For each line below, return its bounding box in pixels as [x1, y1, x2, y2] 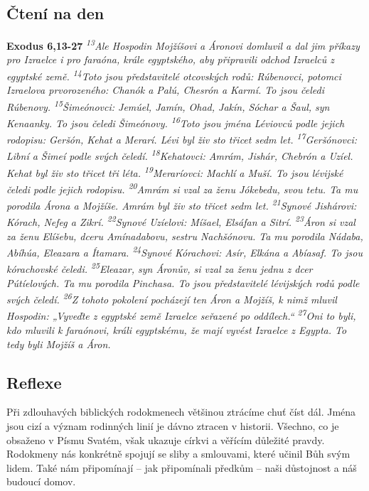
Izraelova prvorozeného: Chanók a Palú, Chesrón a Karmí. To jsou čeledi [6, 82, 325, 97]
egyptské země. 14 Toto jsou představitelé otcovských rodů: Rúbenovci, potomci [6, 67, 341, 83]
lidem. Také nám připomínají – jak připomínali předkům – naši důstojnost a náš [6, 460, 357, 475]
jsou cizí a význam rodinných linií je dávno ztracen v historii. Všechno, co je [6, 419, 339, 433]
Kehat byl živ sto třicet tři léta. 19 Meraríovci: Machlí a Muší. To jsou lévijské [6, 163, 343, 180]
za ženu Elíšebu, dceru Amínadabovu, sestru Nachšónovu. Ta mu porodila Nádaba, [6, 228, 363, 243]
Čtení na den [6, 2, 105, 24]
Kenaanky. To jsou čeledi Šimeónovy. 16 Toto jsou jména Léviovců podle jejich [6, 114, 345, 130]
